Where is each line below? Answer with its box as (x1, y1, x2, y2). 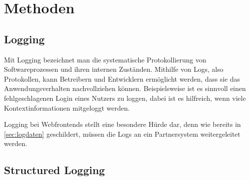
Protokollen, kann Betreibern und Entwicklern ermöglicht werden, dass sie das (4, 73, 240, 84)
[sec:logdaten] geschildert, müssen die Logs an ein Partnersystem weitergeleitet (4, 128, 241, 139)
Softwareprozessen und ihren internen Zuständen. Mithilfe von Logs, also (4, 64, 223, 74)
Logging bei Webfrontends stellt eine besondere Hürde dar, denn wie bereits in (4, 119, 241, 129)
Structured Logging (4, 162, 105, 178)
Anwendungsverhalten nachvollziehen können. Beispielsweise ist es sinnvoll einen (4, 83, 246, 93)
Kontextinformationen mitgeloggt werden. (4, 102, 130, 113)
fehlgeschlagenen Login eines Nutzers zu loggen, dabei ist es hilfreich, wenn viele (4, 92, 246, 103)
